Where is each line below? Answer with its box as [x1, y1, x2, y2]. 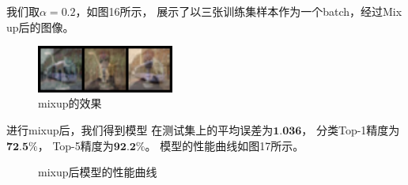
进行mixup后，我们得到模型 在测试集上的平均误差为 [6, 122, 274, 138]
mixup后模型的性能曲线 [38, 164, 157, 180]
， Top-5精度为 [37, 137, 114, 153]
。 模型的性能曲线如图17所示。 [145, 137, 304, 153]
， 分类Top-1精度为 [301, 122, 400, 138]
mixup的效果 [38, 95, 102, 111]
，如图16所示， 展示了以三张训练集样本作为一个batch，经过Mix [75, 3, 402, 19]
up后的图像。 [6, 18, 74, 35]
